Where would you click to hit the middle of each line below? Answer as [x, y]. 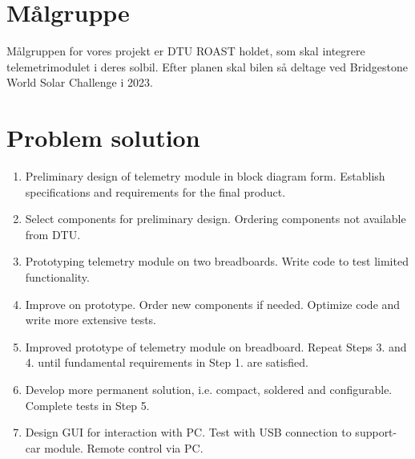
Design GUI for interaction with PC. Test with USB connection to [188, 432]
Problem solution [103, 138]
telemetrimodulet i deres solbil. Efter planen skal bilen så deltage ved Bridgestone [207, 66]
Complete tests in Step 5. [87, 405]
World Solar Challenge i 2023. [80, 82]
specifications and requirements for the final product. [155, 191]
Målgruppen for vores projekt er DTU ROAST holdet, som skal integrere [186, 51]
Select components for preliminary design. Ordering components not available [216, 219]
